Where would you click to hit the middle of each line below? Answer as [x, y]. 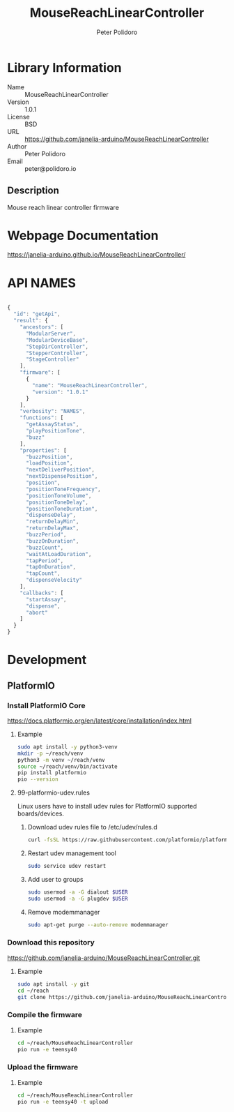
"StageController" [52, 360]
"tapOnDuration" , [51, 567]
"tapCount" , [43, 573]
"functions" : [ [42, 418]
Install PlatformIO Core [46, 705]
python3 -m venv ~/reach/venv [61, 760]
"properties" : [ [44, 450]
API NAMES [42, 283]
